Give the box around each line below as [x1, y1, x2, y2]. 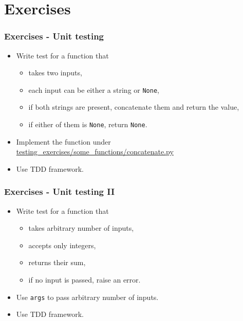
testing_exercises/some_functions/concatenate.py [16, 146, 174, 157]
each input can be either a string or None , [28, 84, 159, 95]
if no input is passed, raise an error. [28, 274, 141, 285]
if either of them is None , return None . [28, 119, 147, 130]
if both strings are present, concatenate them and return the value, [28, 102, 239, 112]
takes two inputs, [28, 67, 82, 78]
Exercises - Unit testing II [4, 185, 115, 198]
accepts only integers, [28, 239, 96, 250]
